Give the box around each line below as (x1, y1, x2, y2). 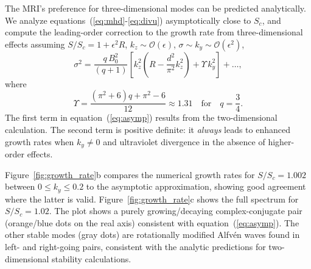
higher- (268, 135, 295, 148)
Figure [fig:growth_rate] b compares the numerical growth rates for (5, 168, 255, 181)
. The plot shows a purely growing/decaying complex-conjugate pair (49, 204, 302, 217)
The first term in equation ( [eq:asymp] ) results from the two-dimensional (5, 111, 278, 124)
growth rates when (5, 135, 74, 148)
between (5, 180, 35, 193)
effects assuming (5, 37, 65, 50)
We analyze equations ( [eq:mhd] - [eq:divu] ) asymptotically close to (5, 13, 251, 26)
